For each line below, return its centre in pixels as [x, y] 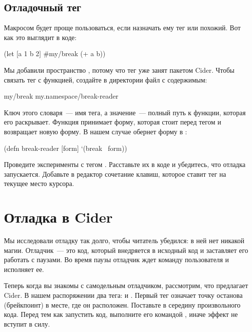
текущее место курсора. [39, 183]
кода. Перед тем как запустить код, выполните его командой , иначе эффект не [121, 314]
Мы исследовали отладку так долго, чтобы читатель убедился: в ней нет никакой [124, 240]
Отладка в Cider [58, 217]
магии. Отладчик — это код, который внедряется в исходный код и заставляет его [126, 250]
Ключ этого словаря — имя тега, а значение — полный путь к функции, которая [125, 112]
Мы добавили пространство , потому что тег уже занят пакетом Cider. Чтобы [119, 70]
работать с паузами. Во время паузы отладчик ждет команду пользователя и [116, 259]
